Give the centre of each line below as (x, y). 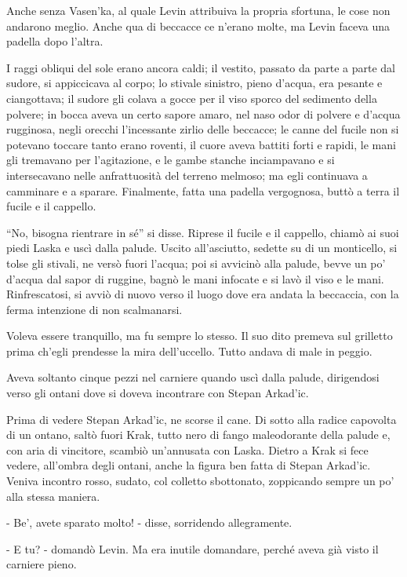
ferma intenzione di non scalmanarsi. (94, 309)
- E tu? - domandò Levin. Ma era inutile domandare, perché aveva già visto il (193, 548)
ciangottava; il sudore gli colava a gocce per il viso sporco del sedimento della (192, 98)
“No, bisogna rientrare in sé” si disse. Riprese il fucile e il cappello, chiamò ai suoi (203, 232)
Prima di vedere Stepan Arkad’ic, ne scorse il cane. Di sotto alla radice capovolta (202, 419)
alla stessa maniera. (53, 496)
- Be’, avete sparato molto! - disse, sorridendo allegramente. (149, 522)
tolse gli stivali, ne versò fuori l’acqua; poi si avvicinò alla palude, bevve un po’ (196, 263)
